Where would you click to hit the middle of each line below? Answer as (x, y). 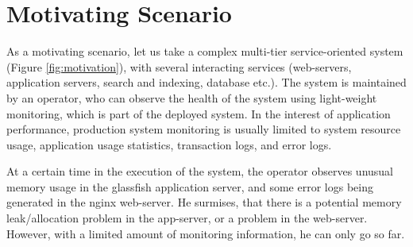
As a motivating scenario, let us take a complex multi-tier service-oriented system (205, 51)
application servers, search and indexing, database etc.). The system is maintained (206, 82)
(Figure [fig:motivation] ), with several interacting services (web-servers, (179, 66)
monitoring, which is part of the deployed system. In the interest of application (199, 113)
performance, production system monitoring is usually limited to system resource (204, 129)
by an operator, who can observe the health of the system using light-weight (192, 97)
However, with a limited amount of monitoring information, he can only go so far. (206, 233)
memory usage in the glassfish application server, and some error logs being (190, 186)
